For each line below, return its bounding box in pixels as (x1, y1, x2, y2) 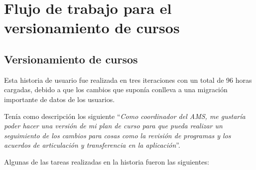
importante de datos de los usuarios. (4, 94, 115, 104)
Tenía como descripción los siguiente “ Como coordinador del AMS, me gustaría (4, 111, 246, 121)
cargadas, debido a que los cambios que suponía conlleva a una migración (4, 84, 228, 95)
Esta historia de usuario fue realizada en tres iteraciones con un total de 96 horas (4, 74, 252, 85)
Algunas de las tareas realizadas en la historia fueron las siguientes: (4, 156, 209, 167)
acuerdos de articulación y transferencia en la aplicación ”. (4, 140, 180, 150)
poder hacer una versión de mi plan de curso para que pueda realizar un (4, 120, 223, 131)
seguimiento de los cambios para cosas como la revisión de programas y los (4, 130, 231, 140)
